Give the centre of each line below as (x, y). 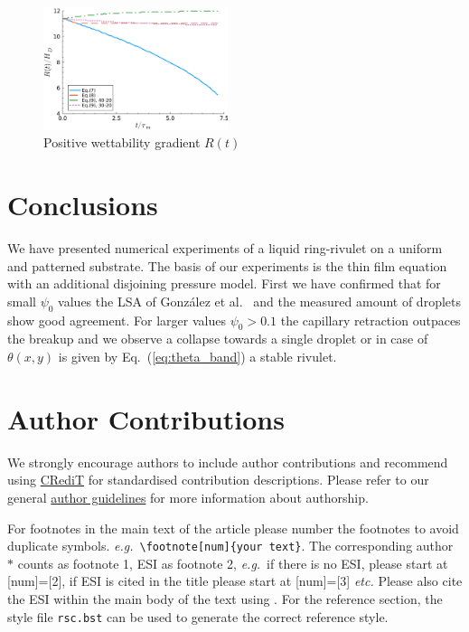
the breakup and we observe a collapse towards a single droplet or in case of (218, 339)
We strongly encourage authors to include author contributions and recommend (228, 462)
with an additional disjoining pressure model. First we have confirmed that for (224, 283)
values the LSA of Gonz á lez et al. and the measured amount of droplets (259, 301)
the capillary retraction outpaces (371, 320)
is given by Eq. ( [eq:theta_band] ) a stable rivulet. (197, 357)
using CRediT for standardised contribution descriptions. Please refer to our (218, 480)
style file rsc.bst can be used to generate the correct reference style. (198, 616)
